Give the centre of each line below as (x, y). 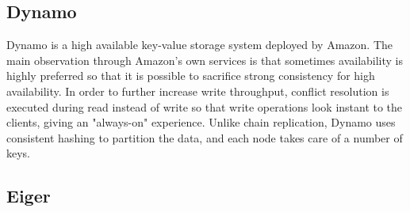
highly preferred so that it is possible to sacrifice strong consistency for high (191, 76)
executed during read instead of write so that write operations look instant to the (205, 106)
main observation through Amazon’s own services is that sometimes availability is (205, 60)
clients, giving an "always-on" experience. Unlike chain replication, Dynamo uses (201, 122)
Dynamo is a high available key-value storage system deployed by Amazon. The (199, 45)
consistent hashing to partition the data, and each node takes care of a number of (205, 137)
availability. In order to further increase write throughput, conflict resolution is (198, 91)
